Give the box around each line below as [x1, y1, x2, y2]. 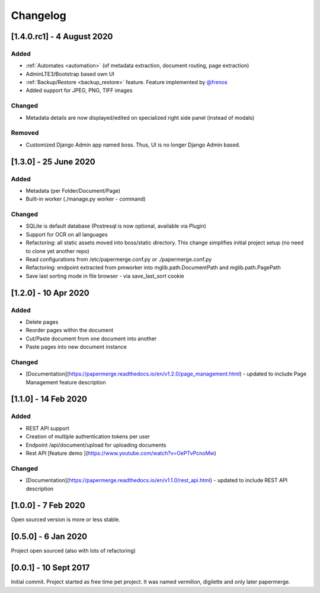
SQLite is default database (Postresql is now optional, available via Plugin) [25, 222, 207, 229]
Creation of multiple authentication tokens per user [25, 433, 151, 440]
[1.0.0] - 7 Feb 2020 [11, 500, 85, 511]
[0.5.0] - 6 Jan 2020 [11, 531, 88, 542]
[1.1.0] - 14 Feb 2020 [11, 394, 87, 404]
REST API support [25, 425, 69, 432]
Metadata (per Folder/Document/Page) [25, 187, 121, 194]
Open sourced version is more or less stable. [11, 516, 121, 523]
